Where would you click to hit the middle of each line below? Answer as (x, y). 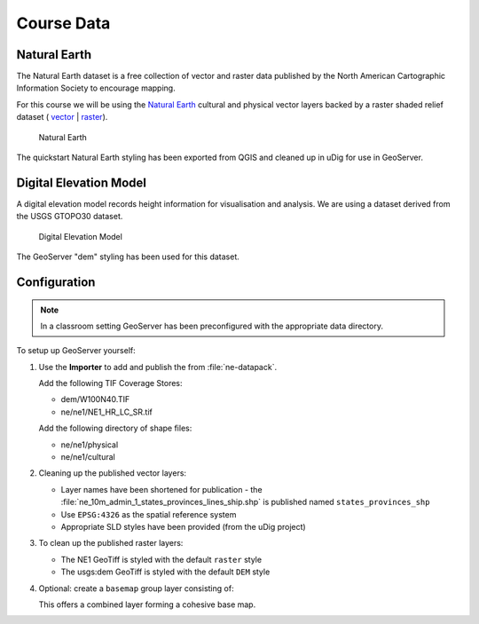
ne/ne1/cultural (88, 457)
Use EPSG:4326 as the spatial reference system (149, 514)
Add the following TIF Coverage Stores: (110, 383)
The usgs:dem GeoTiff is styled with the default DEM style (165, 572)
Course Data (63, 23)
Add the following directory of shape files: (115, 428)
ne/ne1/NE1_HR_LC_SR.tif (106, 412)
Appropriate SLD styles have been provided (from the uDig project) (183, 526)
